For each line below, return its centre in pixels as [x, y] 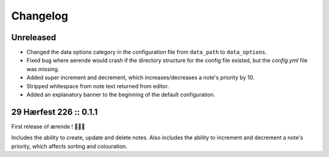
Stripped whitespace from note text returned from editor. [98, 86]
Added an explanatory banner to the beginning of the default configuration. [121, 95]
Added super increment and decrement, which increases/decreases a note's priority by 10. [140, 78]
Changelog [40, 16]
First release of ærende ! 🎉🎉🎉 [48, 126]
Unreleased [34, 37]
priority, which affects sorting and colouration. [69, 146]
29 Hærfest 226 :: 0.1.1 [55, 112]
